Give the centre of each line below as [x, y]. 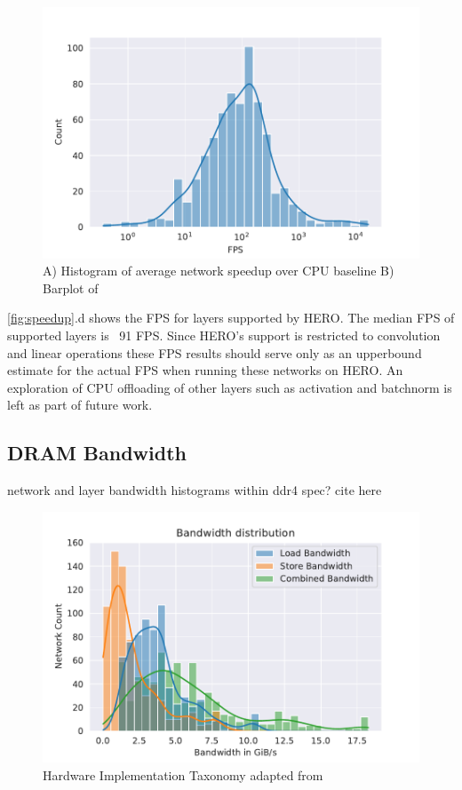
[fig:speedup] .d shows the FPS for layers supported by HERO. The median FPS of [231, 318]
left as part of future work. [80, 405]
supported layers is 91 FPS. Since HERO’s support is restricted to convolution [224, 335]
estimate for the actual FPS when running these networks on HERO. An [205, 370]
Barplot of [71, 287]
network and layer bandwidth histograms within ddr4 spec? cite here [195, 490]
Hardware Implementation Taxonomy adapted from [183, 775]
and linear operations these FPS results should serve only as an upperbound [215, 352]
